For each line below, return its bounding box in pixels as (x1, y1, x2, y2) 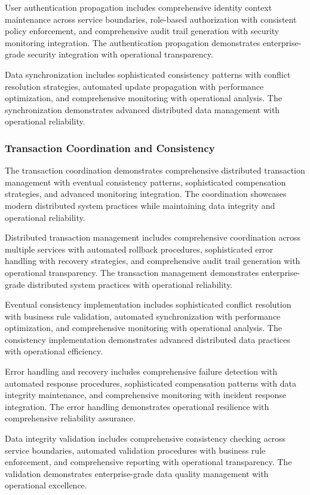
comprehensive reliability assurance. (5, 412, 136, 424)
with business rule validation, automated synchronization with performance (5, 309, 281, 322)
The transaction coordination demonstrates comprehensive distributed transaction (5, 164, 305, 177)
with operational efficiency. (5, 345, 103, 357)
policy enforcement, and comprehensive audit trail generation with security (5, 25, 280, 37)
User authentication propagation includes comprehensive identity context (5, 1, 272, 13)
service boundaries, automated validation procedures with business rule (5, 444, 266, 456)
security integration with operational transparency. (27, 48, 213, 60)
